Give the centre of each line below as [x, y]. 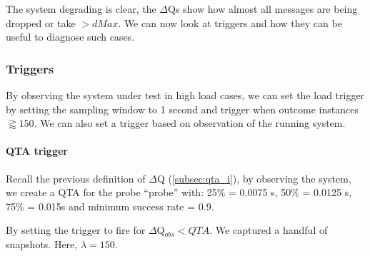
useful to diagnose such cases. [70, 37]
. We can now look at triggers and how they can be [230, 22]
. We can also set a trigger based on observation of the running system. [190, 123]
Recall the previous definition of [76, 178]
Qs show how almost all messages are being [263, 9]
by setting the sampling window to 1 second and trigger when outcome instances [182, 109]
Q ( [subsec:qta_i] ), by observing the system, [254, 178]
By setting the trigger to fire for [76, 230]
